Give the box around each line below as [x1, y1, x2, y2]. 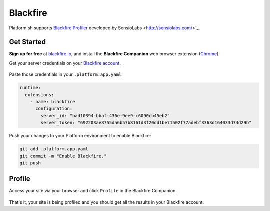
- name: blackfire [30, 99, 75, 104]
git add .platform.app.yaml [19, 146, 88, 152]
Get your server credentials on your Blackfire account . [9, 60, 121, 66]
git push [19, 160, 41, 166]
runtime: [19, 85, 41, 91]
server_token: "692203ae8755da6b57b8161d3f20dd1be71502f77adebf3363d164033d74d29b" [40, 120, 252, 126]
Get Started [9, 38, 46, 46]
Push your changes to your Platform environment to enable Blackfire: [9, 133, 151, 139]
